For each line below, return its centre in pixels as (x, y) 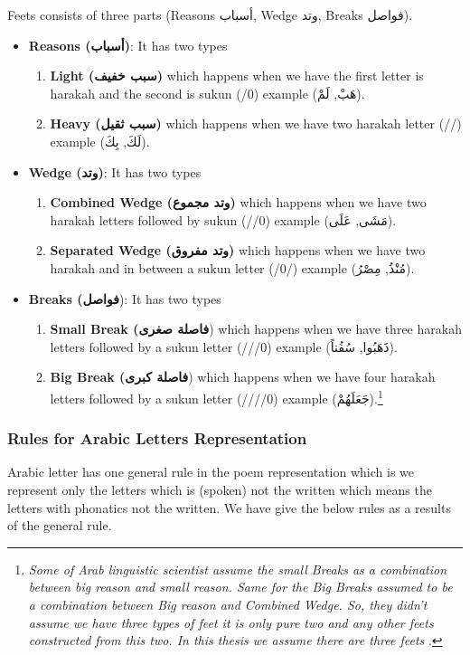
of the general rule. (60, 525)
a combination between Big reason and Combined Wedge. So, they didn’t (228, 604)
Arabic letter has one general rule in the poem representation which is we (211, 472)
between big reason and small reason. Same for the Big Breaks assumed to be (240, 587)
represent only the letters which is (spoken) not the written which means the (220, 489)
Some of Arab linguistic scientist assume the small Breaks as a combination (238, 569)
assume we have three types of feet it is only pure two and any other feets (231, 622)
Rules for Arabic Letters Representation (157, 438)
